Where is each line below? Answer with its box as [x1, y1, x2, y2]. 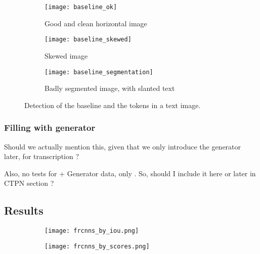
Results [4, 202, 44, 218]
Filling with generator [4, 121, 96, 134]
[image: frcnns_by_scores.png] [45, 242, 150, 250]
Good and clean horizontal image [45, 18, 147, 28]
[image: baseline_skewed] [45, 36, 132, 43]
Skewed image [45, 50, 88, 61]
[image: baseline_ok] [45, 4, 117, 11]
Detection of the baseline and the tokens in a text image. [24, 99, 201, 110]
